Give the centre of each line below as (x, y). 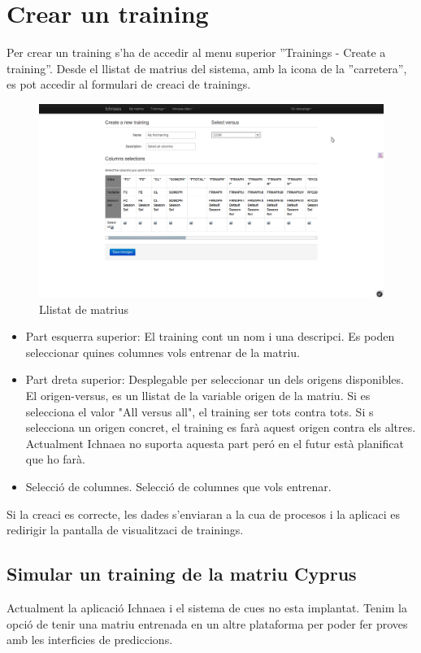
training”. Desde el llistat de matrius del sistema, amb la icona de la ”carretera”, (207, 68)
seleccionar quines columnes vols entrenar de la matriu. (163, 352)
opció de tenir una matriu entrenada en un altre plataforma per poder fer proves (207, 623)
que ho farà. (55, 459)
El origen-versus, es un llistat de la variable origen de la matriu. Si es (198, 395)
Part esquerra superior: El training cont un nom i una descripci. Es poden (210, 336)
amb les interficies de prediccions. (90, 640)
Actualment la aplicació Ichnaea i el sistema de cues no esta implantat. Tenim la (207, 607)
